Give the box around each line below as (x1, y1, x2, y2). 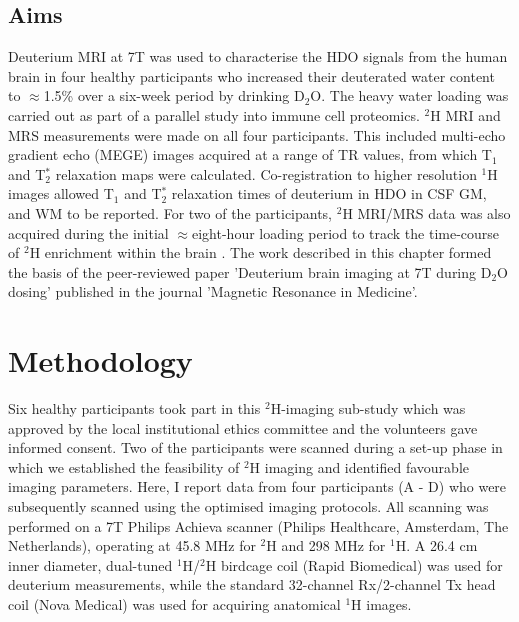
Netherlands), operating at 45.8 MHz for (8, 535, 256, 556)
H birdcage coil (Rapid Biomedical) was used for (205, 554, 503, 575)
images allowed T (8, 183, 114, 204)
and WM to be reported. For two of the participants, (8, 202, 333, 223)
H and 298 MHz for (266, 535, 386, 556)
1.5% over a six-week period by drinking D (43, 85, 305, 106)
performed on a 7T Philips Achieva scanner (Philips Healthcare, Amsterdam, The (8, 515, 509, 536)
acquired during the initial (8, 222, 169, 243)
